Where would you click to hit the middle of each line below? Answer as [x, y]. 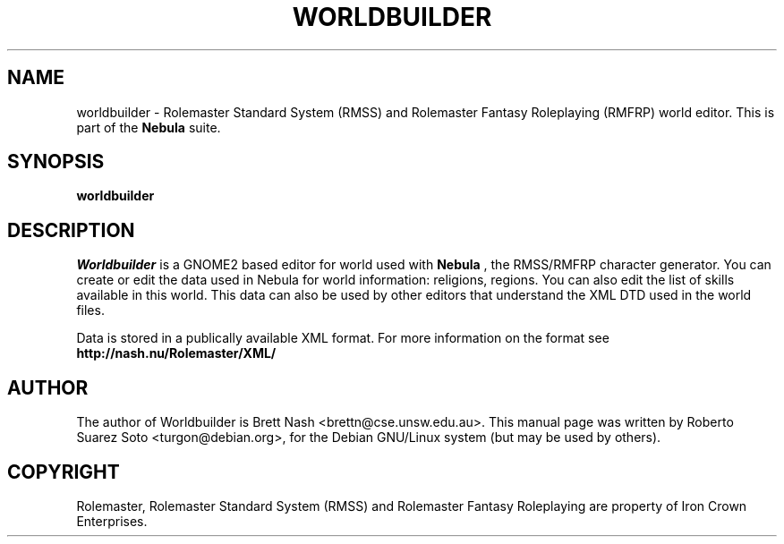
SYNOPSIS [56, 162]
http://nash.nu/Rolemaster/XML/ [176, 353]
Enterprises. [112, 521]
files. [90, 310]
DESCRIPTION [71, 230]
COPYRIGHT [64, 472]
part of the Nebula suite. [149, 127]
